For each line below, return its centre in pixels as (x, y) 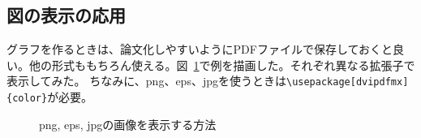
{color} (27, 99)
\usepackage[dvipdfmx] (347, 82)
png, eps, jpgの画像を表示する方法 (128, 124)
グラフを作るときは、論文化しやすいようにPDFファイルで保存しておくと (200, 49)
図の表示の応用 (66, 15)
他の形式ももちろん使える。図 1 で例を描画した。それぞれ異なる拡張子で (222, 65)
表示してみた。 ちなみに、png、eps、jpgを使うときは (146, 81)
